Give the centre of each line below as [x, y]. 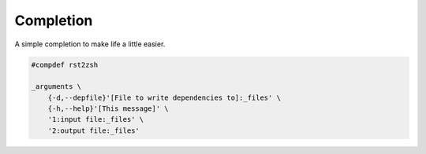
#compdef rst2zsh [65, 64]
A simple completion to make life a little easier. [90, 44]
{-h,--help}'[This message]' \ [108, 109]
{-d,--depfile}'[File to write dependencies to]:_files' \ [164, 97]
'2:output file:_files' [93, 130]
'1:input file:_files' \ [96, 119]
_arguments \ [56, 87]
